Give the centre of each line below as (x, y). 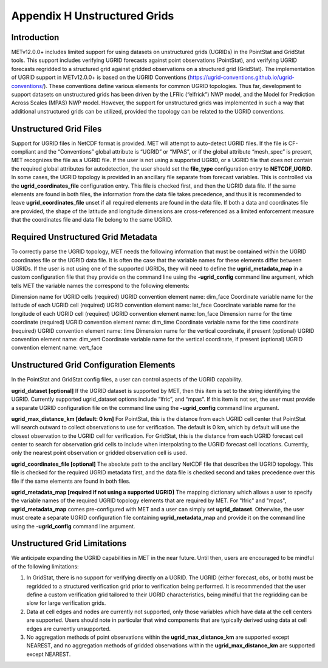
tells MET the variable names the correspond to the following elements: (100, 285)
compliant (24, 152)
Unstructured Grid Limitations (69, 544)
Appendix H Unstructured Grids (93, 16)
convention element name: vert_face (57, 348)
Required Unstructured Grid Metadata (84, 237)
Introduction (35, 37)
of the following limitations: (45, 566)
